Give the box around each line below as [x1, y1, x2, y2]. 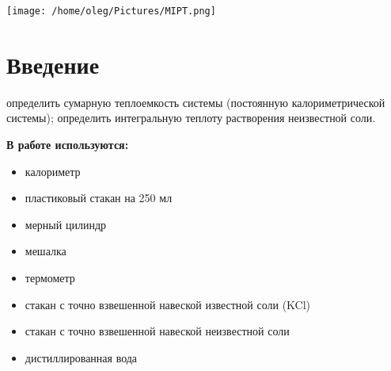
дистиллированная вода [25, 349, 138, 365]
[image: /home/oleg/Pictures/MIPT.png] [6, 6, 216, 17]
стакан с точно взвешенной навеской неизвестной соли [25, 323, 290, 339]
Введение [6, 48, 100, 80]
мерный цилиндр [25, 216, 107, 232]
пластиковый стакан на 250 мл [25, 189, 173, 206]
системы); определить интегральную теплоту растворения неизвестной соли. [6, 109, 376, 126]
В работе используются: [6, 136, 129, 152]
